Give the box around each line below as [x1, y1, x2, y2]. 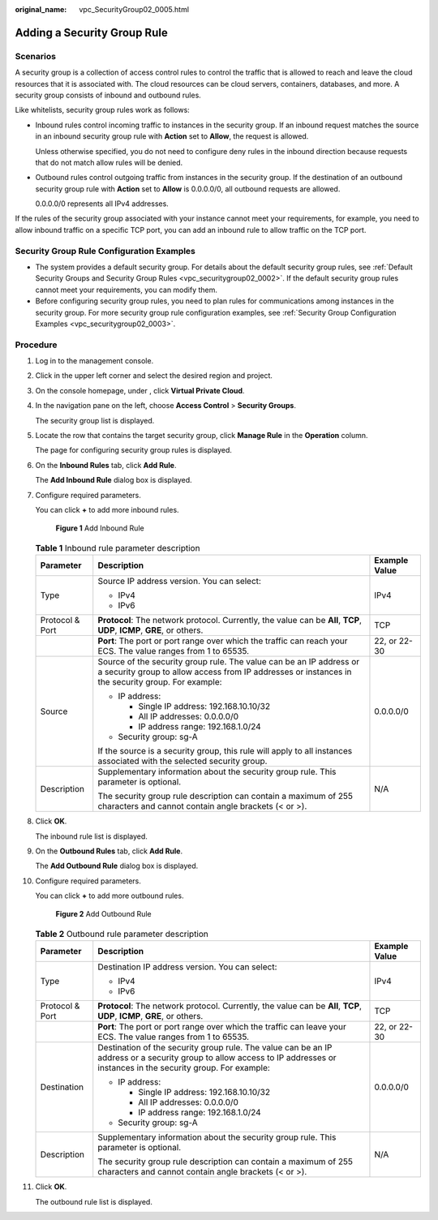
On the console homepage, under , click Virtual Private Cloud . [35, 385, 245, 395]
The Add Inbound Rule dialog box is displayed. [35, 475, 192, 485]
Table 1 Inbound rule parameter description [35, 542, 200, 553]
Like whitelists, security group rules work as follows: [15, 105, 190, 115]
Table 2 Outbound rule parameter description [35, 929, 208, 940]
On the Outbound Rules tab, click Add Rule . [35, 846, 182, 856]
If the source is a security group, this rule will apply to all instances [97, 745, 353, 757]
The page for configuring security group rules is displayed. [35, 445, 233, 455]
